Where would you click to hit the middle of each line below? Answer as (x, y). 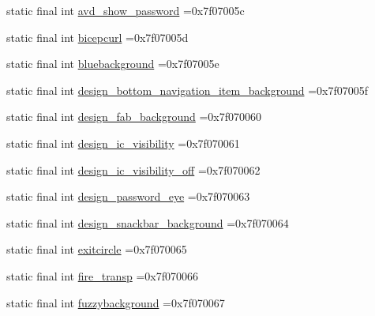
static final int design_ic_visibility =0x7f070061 (123, 143)
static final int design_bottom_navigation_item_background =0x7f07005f (187, 90)
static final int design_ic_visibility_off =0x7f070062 (133, 169)
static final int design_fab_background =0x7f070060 (134, 117)
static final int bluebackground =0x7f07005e (113, 64)
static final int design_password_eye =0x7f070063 (128, 196)
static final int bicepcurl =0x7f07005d (97, 37)
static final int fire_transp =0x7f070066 (102, 275)
